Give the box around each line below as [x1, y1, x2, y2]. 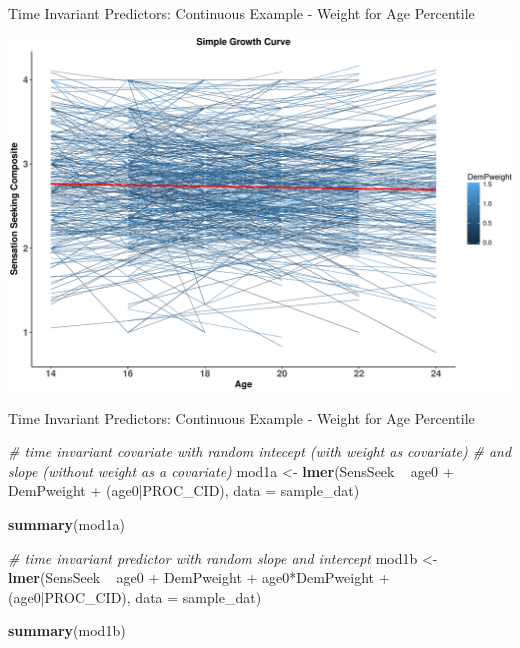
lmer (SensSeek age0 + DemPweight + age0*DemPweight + [8, 567, 390, 588]
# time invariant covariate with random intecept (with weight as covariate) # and [8, 441, 512, 462]
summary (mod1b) [8, 620, 126, 641]
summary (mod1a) [8, 513, 125, 534]
